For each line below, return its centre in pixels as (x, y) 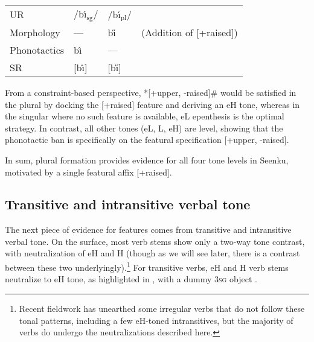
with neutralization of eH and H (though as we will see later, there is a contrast (152, 253)
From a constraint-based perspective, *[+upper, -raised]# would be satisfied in (151, 92)
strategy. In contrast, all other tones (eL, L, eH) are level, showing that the (144, 128)
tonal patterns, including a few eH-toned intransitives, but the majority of (156, 320)
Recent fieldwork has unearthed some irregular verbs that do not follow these (162, 308)
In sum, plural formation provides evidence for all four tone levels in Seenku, (147, 160)
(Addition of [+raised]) (190, 32)
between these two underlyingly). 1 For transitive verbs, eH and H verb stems (147, 266)
